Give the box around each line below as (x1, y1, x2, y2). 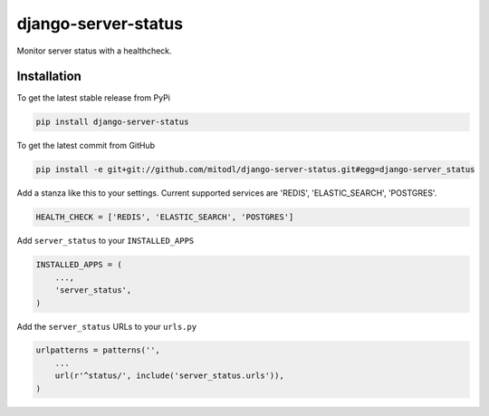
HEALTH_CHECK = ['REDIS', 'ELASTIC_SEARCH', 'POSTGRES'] (35, 212, 294, 222)
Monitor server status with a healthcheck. (16, 45, 172, 56)
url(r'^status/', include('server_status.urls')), (54, 371, 284, 381)
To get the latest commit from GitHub (16, 140, 156, 151)
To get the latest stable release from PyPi (16, 92, 171, 103)
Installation (16, 69, 81, 84)
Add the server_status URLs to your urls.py (16, 321, 197, 332)
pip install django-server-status (35, 117, 189, 127)
